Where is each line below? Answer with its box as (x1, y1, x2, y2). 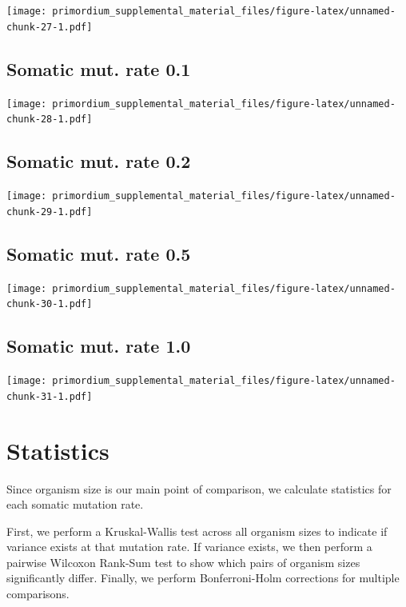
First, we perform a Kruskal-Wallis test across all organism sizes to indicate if (6, 522, 388, 539)
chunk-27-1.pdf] (6, 21, 93, 33)
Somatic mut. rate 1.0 (6, 333, 191, 358)
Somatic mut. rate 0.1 (6, 56, 191, 81)
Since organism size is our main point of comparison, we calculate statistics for (6, 480, 392, 497)
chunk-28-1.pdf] (6, 114, 93, 126)
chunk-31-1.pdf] (6, 390, 93, 402)
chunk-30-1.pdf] (6, 298, 93, 310)
